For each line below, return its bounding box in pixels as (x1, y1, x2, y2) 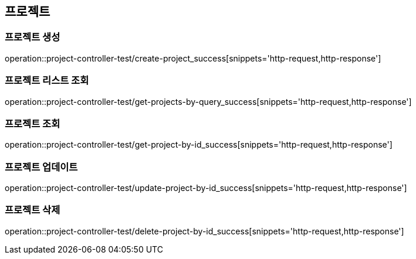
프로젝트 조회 (5, 117, 60, 129)
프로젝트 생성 (5, 31, 60, 43)
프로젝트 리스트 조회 (5, 74, 89, 87)
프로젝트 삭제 (5, 204, 60, 216)
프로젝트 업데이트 (5, 161, 78, 173)
